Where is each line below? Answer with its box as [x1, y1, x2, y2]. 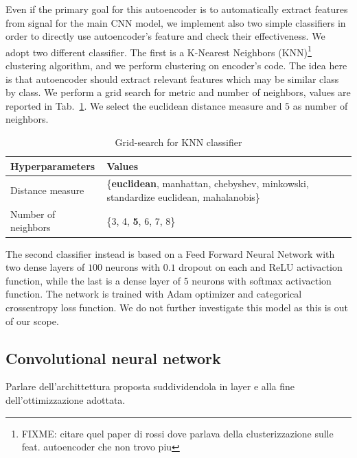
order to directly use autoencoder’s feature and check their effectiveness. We [5, 29, 325, 43]
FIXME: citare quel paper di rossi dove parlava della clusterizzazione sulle [21, 426, 334, 440]
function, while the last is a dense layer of [5, 273, 181, 287]
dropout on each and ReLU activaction [178, 260, 343, 274]
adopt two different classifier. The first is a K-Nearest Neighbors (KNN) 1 [5, 43, 312, 59]
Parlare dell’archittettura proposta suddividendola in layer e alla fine [5, 379, 295, 394]
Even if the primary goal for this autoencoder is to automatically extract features [5, 2, 348, 16]
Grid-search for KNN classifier [115, 135, 242, 149]
